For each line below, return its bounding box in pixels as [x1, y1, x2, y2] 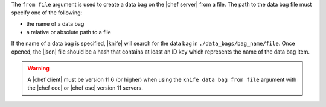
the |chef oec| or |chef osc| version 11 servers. [27, 84, 143, 91]
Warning [27, 65, 50, 72]
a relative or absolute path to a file [26, 29, 112, 36]
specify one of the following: [11, 9, 83, 16]
